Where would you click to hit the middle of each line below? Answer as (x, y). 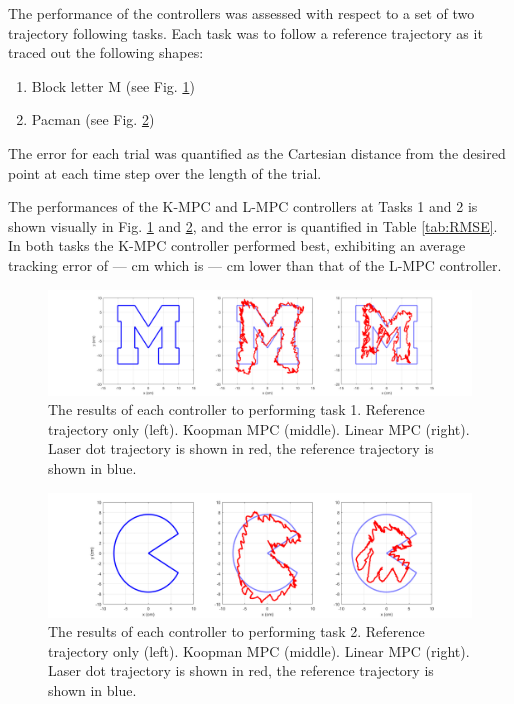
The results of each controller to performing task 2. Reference (236, 631)
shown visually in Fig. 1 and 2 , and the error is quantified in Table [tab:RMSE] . (253, 225)
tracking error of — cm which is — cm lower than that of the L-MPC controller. (255, 264)
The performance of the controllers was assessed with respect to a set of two (241, 13)
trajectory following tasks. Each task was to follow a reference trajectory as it (245, 32)
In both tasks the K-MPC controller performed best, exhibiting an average (237, 245)
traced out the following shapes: (106, 52)
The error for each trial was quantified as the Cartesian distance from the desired (257, 152)
